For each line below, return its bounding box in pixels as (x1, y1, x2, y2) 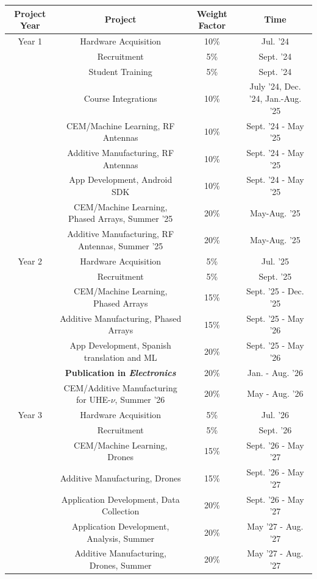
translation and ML (84, 350, 157, 363)
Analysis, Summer (87, 531, 155, 544)
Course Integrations (84, 92, 157, 105)
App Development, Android (69, 173, 173, 186)
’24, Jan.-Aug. (249, 92, 302, 105)
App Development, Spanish (69, 339, 171, 352)
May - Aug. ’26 (247, 387, 304, 400)
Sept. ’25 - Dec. (246, 285, 304, 297)
